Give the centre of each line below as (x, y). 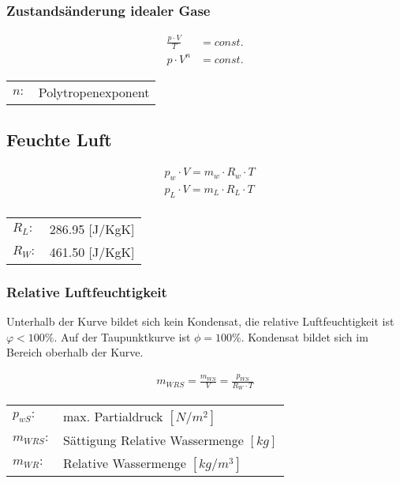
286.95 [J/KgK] (92, 228)
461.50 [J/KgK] (92, 251)
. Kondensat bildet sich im (305, 336)
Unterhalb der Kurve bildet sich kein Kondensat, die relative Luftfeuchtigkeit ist (200, 321)
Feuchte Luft (59, 140)
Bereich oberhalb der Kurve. (75, 352)
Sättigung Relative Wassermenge (153, 440)
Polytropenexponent (94, 92)
